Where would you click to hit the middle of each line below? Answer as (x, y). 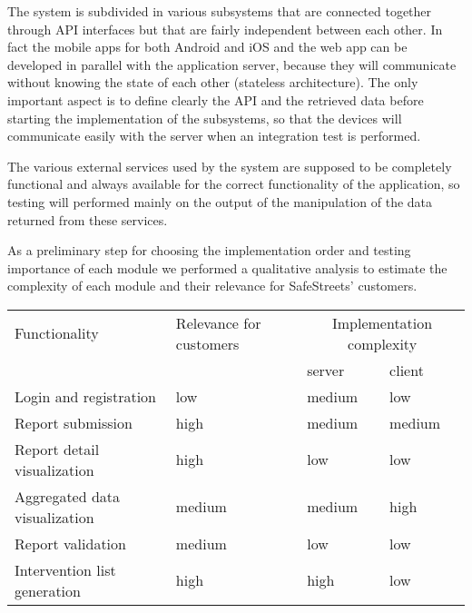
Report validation (70, 543)
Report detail (57, 449)
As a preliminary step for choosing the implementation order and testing (209, 250)
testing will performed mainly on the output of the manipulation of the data (220, 201)
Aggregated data (68, 496)
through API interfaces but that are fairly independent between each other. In (225, 29)
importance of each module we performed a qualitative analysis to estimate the (227, 267)
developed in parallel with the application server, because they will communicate (232, 64)
